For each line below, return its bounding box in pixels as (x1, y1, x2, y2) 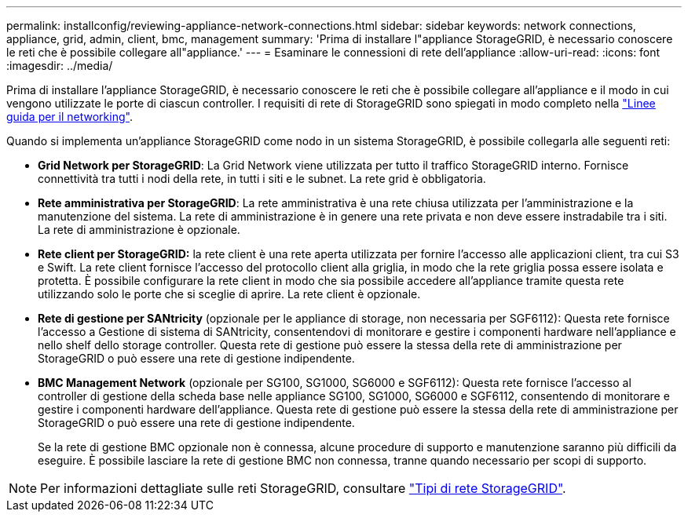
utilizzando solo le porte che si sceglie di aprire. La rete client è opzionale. (38, 287, 421, 301)
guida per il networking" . (6, 110, 133, 123)
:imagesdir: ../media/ (6, 59, 113, 72)
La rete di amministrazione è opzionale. (38, 223, 240, 236)
